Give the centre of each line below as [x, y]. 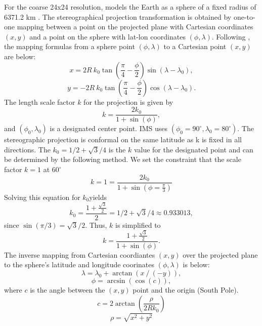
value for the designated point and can [193, 149]
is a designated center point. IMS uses [109, 128]
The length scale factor [40, 101]
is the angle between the [68, 290]
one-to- [244, 16]
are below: [20, 56]
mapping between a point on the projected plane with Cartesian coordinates [135, 27]
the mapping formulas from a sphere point [70, 46]
